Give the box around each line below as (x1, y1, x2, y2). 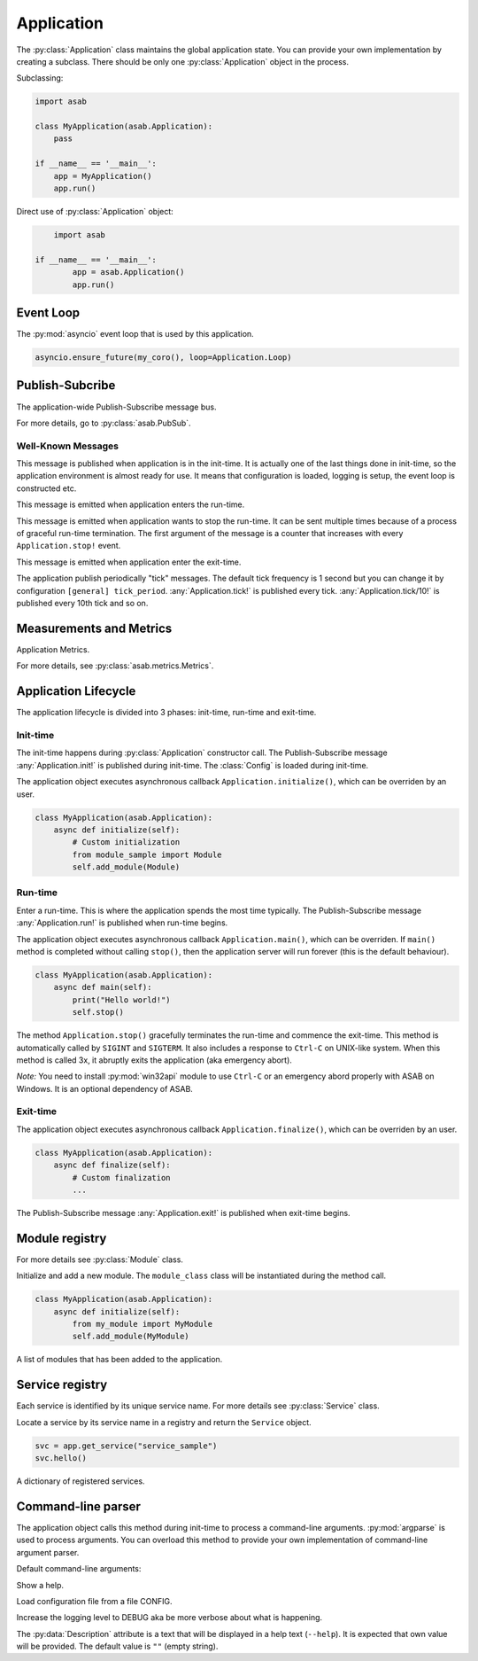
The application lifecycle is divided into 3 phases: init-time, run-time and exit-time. (16, 707, 317, 718)
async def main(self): (53, 982, 152, 993)
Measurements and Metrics (16, 620, 173, 636)
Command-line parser (16, 1499, 142, 1514)
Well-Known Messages (16, 440, 119, 452)
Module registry (16, 1230, 107, 1245)
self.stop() (72, 1007, 124, 1018)
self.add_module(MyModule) (72, 1331, 189, 1342)
